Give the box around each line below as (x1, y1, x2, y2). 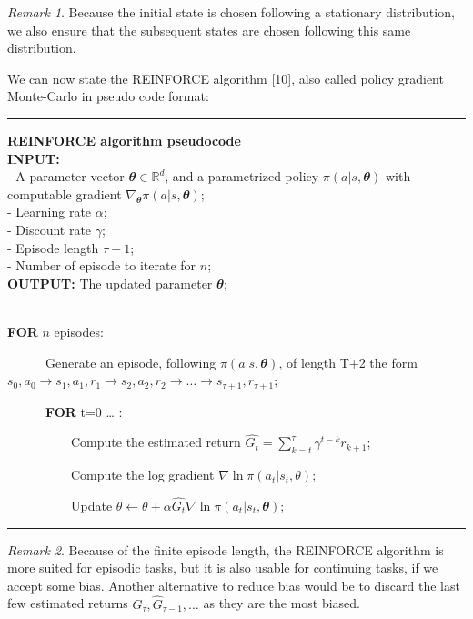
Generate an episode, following (45, 352, 216, 371)
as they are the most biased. (203, 594, 360, 613)
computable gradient (7, 184, 122, 203)
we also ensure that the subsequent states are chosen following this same (7, 20, 411, 39)
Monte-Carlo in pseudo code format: (7, 86, 209, 106)
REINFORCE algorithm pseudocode (7, 130, 241, 149)
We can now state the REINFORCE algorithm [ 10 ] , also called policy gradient (7, 68, 444, 87)
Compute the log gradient (70, 465, 215, 484)
